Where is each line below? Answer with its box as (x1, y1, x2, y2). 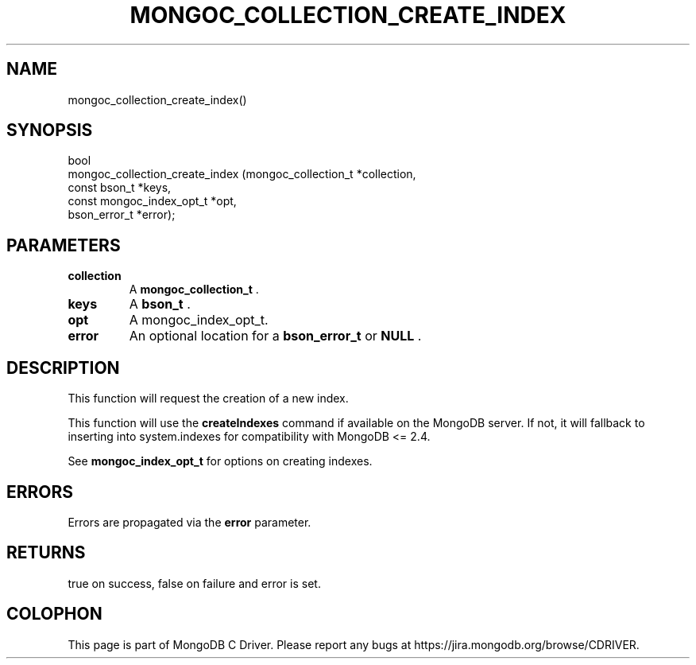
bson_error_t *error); (68, 208, 176, 222)
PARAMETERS (6, 235, 121, 255)
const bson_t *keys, (68, 181, 172, 195)
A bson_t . (129, 296, 191, 313)
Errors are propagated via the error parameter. (68, 515, 311, 529)
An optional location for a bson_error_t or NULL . (129, 328, 422, 344)
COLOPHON (6, 604, 102, 624)
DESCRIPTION (6, 357, 120, 378)
